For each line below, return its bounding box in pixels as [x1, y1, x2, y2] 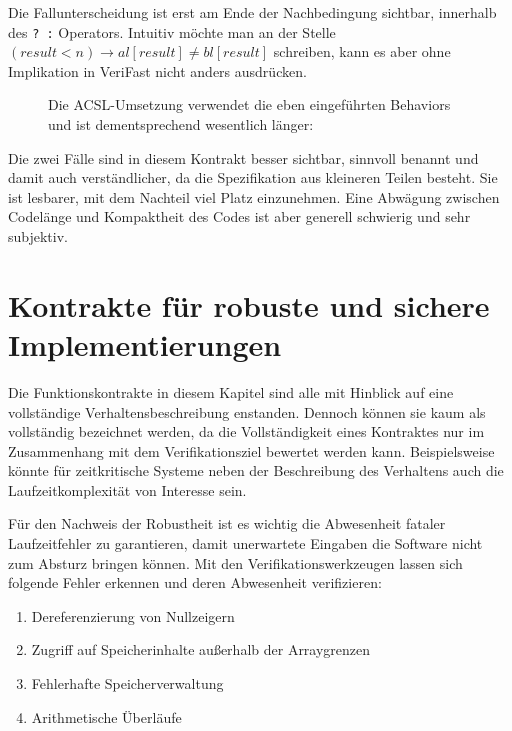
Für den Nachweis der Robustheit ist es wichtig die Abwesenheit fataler [8, 513, 446, 534]
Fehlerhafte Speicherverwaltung [31, 673, 224, 694]
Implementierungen [8, 323, 282, 364]
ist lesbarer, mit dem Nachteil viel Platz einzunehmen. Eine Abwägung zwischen [8, 186, 500, 207]
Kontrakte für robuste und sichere [8, 284, 490, 325]
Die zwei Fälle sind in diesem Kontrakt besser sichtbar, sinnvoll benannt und [8, 147, 479, 168]
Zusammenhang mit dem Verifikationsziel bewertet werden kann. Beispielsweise [8, 440, 495, 461]
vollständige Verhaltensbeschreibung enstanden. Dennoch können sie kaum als [8, 401, 486, 422]
